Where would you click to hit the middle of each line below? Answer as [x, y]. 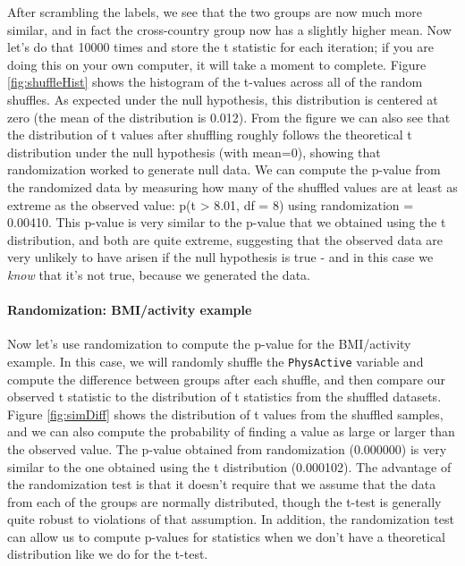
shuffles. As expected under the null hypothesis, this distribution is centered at [223, 99]
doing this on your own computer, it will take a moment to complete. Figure [217, 64]
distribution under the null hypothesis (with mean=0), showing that [194, 152]
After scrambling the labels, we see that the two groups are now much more [215, 12]
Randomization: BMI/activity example [130, 310]
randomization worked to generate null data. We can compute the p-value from [224, 169]
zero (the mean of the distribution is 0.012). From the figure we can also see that [229, 117]
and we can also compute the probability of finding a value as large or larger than [231, 431]
